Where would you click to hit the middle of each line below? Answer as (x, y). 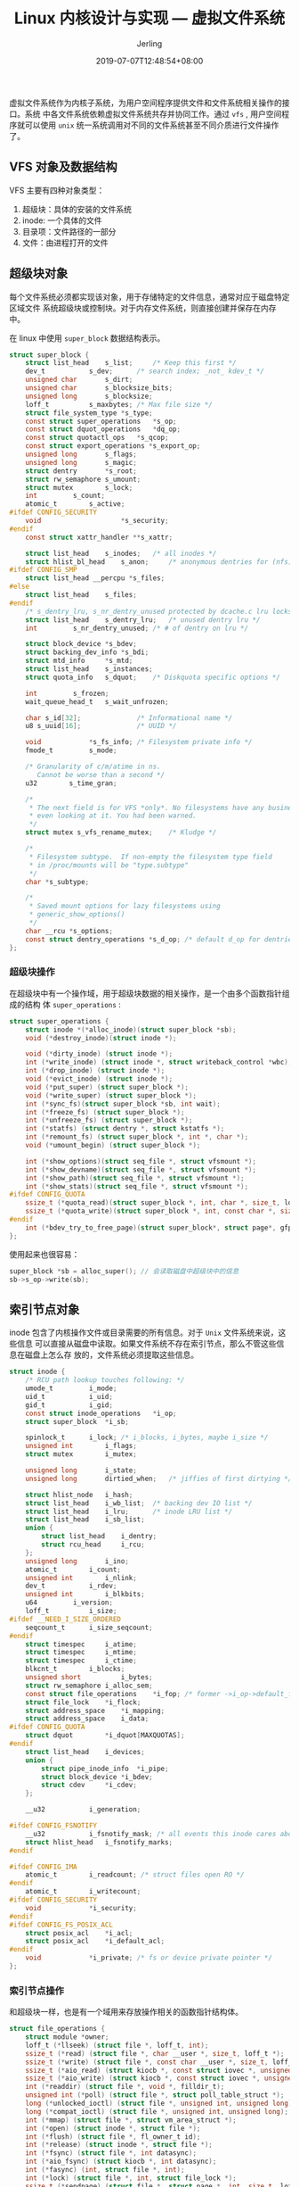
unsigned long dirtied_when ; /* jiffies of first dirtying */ (159, 1479)
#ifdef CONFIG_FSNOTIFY (53, 1826)
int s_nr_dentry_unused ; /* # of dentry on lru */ (137, 628)
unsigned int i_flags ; (81, 1446)
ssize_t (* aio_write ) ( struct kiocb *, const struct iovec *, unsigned (161, 2079)
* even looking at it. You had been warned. (113, 816)
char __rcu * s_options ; (69, 931)
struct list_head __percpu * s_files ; (95, 578)
